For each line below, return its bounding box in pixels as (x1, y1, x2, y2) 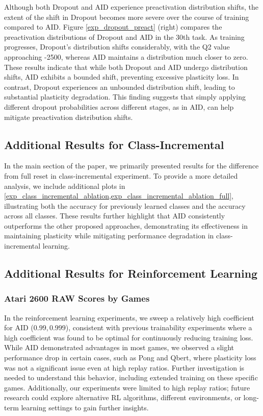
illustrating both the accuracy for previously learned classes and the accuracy (4, 200, 246, 211)
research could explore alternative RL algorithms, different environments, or (4, 392, 241, 403)
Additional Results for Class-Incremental (4, 136, 224, 152)
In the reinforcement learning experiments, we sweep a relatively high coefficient (4, 312, 254, 323)
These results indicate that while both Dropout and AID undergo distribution (4, 61, 248, 72)
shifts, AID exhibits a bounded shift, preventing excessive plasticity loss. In (4, 71, 239, 82)
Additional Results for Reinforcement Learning (4, 265, 258, 281)
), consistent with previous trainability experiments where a (65, 322, 252, 333)
